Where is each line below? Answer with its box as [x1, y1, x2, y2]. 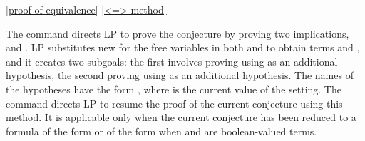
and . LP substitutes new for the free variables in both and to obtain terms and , [6, 40, 360, 55]
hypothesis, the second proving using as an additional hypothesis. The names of [6, 68, 354, 83]
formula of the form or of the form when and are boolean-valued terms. [6, 123, 317, 138]
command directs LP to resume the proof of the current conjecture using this [6, 95, 343, 110]
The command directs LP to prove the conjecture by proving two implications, [6, 26, 349, 41]
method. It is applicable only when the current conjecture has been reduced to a [6, 110, 356, 125]
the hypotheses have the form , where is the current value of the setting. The [6, 81, 341, 96]
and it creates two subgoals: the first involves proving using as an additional [6, 53, 338, 68]
